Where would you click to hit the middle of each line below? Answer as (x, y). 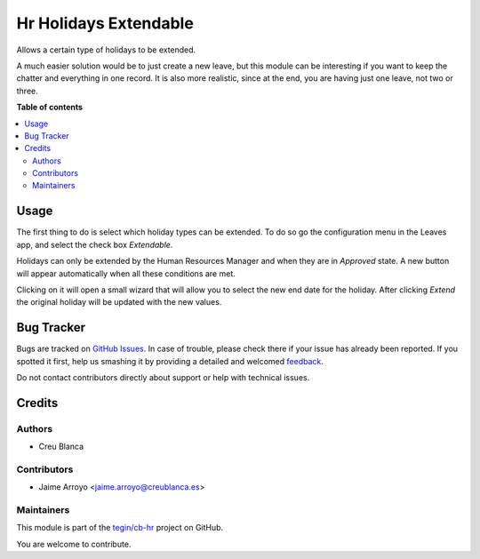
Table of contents (50, 108)
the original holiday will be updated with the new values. (119, 302)
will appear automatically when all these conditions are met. (126, 273)
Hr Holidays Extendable (105, 23)
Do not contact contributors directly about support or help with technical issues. (163, 377)
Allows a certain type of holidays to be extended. (106, 50)
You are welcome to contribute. (74, 544)
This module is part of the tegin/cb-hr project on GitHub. (120, 528)
